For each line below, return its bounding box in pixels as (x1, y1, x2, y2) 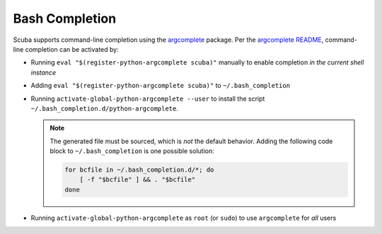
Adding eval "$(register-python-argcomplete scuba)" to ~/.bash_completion (30, 82, 290, 90)
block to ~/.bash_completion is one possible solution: (50, 147, 215, 155)
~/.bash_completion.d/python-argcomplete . (30, 104, 178, 113)
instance (30, 68, 57, 77)
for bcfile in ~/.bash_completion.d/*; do (64, 166, 214, 174)
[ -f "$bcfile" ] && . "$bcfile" (79, 176, 196, 184)
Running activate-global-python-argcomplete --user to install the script (30, 94, 265, 103)
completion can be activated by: (25, 45, 120, 53)
